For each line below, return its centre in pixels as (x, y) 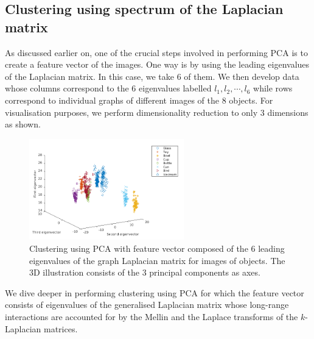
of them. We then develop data (242, 76)
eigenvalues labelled (175, 88)
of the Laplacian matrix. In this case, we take (90, 76)
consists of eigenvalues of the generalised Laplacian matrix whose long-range (147, 305)
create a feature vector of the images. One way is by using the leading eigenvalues (157, 64)
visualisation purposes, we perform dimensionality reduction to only (131, 112)
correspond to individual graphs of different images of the (112, 100)
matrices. (61, 328)
